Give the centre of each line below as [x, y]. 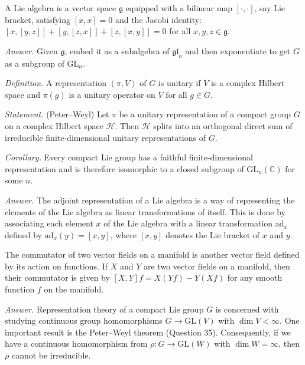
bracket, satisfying [38, 19]
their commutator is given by [57, 277]
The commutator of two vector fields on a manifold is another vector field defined [152, 254]
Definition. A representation [56, 83]
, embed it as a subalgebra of [117, 50]
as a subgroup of [35, 63]
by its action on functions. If [56, 266]
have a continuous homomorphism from [76, 343]
